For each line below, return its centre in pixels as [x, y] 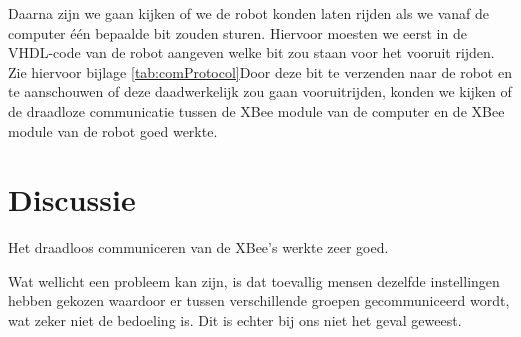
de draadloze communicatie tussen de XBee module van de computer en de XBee [256, 110]
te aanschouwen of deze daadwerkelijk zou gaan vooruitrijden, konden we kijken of [260, 91]
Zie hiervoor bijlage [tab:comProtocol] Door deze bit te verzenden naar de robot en [260, 71]
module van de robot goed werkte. [113, 130]
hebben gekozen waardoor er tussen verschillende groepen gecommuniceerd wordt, [259, 300]
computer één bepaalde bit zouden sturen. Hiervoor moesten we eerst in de [237, 32]
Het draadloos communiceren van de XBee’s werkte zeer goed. [198, 247]
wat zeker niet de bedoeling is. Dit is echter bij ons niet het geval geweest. [235, 320]
